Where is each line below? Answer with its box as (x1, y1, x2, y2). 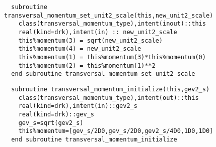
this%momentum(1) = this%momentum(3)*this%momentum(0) (18, 53, 206, 61)
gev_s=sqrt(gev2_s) (18, 119, 84, 126)
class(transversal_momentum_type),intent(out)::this (18, 94, 199, 101)
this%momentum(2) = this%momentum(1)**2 (18, 62, 156, 69)
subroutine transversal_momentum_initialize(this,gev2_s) (11, 85, 210, 93)
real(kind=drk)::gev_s (18, 110, 94, 118)
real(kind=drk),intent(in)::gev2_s (18, 102, 137, 110)
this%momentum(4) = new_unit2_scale (18, 45, 141, 53)
